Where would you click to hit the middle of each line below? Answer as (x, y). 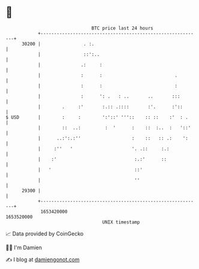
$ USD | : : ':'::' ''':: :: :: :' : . (97, 117)
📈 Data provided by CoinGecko (45, 234)
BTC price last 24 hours (122, 28)
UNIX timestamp (121, 222)
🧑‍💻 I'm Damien (24, 247)
